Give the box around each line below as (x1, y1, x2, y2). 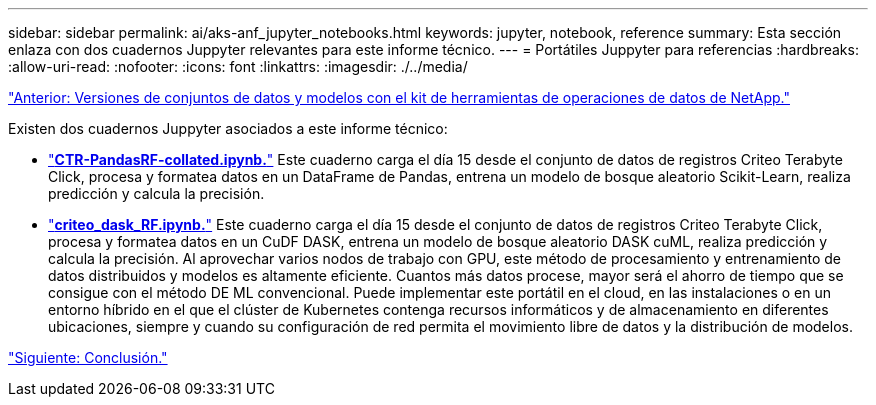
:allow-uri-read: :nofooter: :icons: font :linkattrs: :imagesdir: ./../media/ (8, 58, 468, 75)
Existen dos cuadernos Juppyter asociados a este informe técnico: (8, 120, 448, 137)
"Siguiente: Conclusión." (8, 349, 168, 366)
